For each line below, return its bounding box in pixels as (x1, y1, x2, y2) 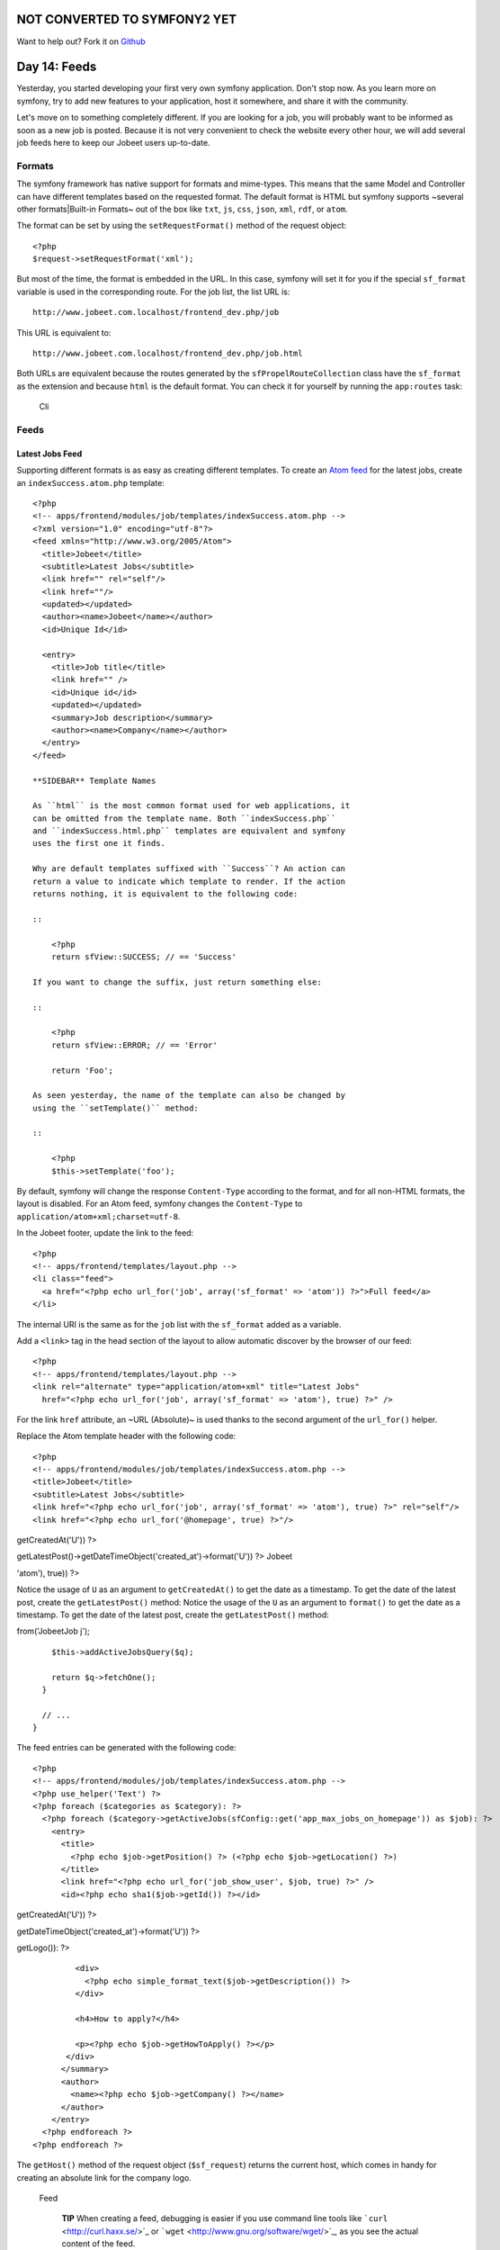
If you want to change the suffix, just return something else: (32, 976, 323, 987)
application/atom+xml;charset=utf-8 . (16, 1210, 181, 1221)
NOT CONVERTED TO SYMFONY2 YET (16, 12, 237, 27)
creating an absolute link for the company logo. (16, 2172, 192, 2182)
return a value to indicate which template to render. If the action (32, 876, 346, 886)
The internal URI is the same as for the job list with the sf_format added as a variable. (16, 1318, 342, 1329)
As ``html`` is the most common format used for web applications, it (32, 801, 351, 811)
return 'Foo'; (50, 1065, 114, 1075)
